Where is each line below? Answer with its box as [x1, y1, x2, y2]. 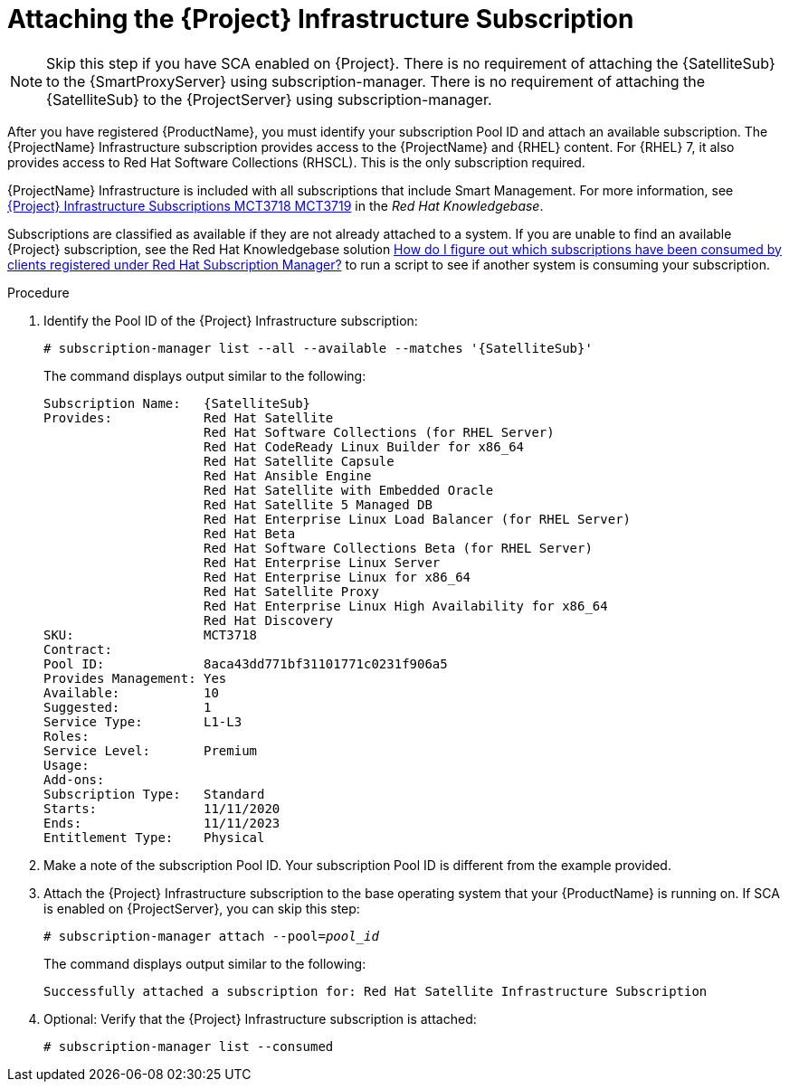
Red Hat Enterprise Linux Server [204, 554, 441, 570]
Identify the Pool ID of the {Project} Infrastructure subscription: [43, 312, 418, 328]
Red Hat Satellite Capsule [204, 453, 394, 469]
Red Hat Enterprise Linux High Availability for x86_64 [204, 598, 608, 613]
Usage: [43, 757, 90, 772]
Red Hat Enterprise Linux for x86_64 [204, 569, 471, 584]
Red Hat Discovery [204, 612, 334, 628]
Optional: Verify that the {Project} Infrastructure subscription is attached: [43, 1010, 477, 1027]
